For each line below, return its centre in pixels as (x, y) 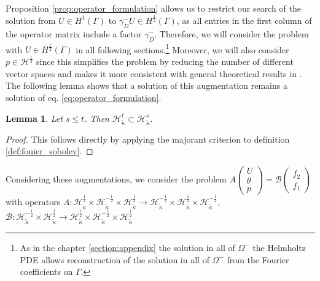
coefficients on (46, 272)
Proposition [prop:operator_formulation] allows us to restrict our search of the (153, 8)
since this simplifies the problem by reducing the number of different (165, 62)
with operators (33, 202)
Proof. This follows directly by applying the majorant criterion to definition (148, 139)
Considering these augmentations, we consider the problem (116, 179)
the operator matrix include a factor (74, 33)
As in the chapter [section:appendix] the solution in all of (127, 248)
